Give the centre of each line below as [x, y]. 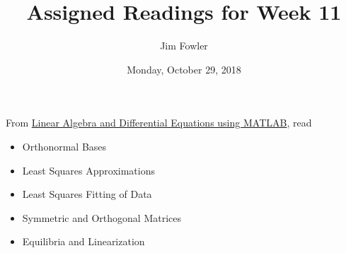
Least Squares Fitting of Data [87, 194]
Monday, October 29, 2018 [184, 69]
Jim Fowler [184, 46]
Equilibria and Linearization [83, 241]
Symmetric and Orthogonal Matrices [102, 217]
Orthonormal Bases [64, 146]
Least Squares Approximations [88, 170]
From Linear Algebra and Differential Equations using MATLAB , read [159, 123]
